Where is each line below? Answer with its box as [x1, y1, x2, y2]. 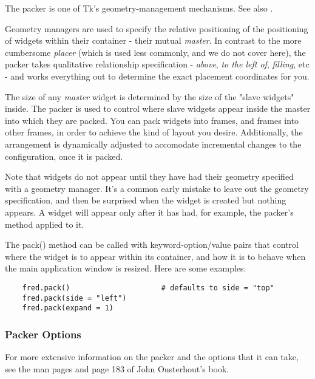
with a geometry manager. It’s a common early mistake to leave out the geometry [5, 182, 309, 194]
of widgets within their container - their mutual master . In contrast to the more [5, 34, 302, 47]
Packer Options [5, 326, 81, 341]
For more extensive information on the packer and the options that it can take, [5, 350, 299, 363]
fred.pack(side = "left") [22, 293, 127, 302]
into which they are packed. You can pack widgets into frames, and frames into [5, 114, 299, 126]
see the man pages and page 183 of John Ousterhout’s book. [5, 362, 229, 375]
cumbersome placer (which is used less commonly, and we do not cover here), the [5, 46, 306, 58]
